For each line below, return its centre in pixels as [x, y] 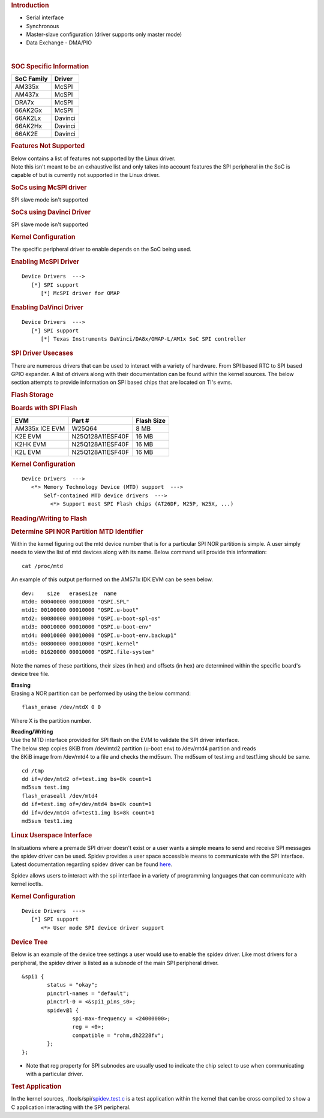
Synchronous [43, 26]
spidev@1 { [63, 1010]
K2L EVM [28, 452]
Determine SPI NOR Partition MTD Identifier [77, 531]
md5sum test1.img [47, 821]
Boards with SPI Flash [44, 408]
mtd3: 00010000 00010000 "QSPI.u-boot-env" [87, 627]
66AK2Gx [28, 110]
